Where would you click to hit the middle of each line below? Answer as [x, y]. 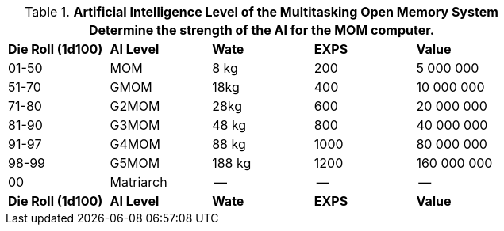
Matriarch [139, 182]
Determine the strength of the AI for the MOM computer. [262, 30]
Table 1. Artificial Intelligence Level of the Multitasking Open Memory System [262, 12]
